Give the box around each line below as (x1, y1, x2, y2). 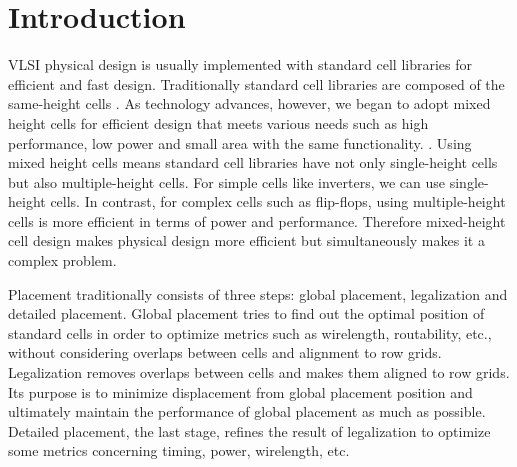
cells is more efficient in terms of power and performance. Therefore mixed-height (8, 210, 506, 231)
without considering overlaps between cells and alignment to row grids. (8, 342, 442, 363)
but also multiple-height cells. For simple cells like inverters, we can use (8, 171, 446, 192)
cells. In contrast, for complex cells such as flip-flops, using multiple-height (50, 191, 506, 212)
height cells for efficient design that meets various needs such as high (8, 112, 429, 133)
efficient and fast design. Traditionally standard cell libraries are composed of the (8, 73, 505, 94)
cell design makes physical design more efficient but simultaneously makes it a (8, 230, 485, 251)
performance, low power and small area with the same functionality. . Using (8, 132, 472, 153)
